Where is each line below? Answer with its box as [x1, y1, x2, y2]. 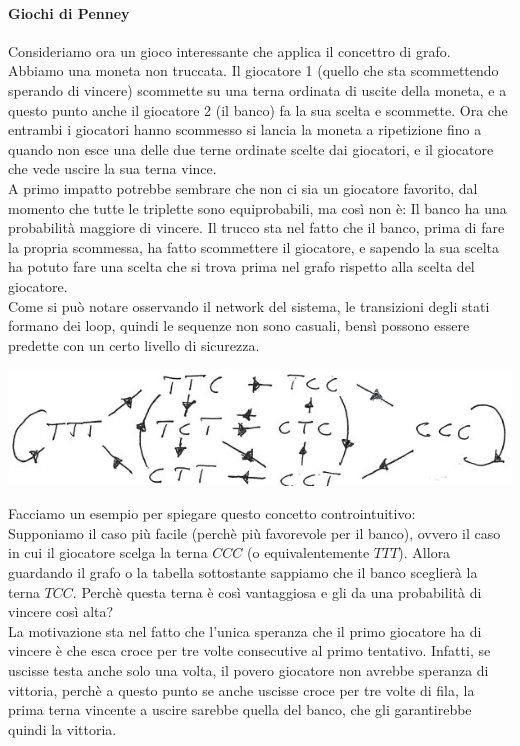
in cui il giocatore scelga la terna [8, 542, 208, 563]
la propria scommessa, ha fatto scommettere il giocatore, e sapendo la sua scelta [8, 236, 500, 257]
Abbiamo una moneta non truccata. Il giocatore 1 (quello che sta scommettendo [8, 60, 499, 81]
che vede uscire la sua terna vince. [8, 158, 217, 179]
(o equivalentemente [247, 542, 370, 563]
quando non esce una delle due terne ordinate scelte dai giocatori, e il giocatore [8, 138, 494, 159]
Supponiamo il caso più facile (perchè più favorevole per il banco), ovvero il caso [8, 522, 501, 543]
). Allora [398, 542, 451, 563]
